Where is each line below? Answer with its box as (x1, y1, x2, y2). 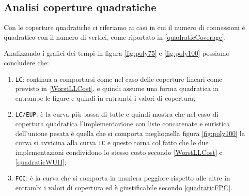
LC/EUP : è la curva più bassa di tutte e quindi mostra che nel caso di (15, 109, 218, 119)
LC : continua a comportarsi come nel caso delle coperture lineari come (15, 74, 222, 84)
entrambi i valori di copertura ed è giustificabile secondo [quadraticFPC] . (15, 182, 233, 192)
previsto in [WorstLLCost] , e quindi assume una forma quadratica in (15, 83, 219, 93)
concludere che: (4, 57, 49, 67)
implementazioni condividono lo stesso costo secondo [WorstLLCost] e (15, 147, 222, 157)
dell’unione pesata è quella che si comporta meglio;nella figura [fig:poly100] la (15, 128, 245, 138)
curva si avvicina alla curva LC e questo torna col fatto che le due (15, 137, 209, 148)
